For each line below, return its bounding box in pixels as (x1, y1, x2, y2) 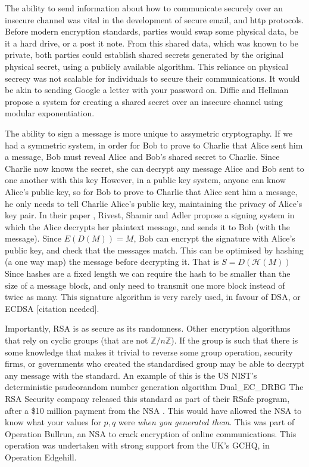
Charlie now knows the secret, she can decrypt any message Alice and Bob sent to (5, 162, 304, 174)
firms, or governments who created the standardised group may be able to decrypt (5, 357, 305, 370)
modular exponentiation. (5, 107, 95, 119)
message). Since (5, 232, 62, 245)
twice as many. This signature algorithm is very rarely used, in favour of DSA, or (5, 290, 301, 303)
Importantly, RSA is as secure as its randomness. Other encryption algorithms (5, 322, 291, 335)
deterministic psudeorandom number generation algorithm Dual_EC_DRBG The (5, 381, 304, 393)
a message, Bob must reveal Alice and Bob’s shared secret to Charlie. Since (5, 150, 280, 163)
